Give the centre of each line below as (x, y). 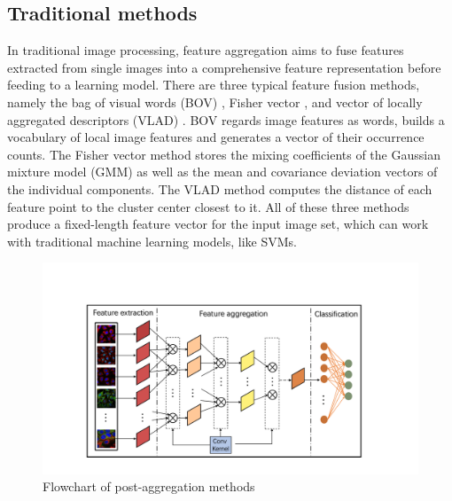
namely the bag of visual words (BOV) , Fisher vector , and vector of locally (215, 102)
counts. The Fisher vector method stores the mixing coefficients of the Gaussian (224, 154)
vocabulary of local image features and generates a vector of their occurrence (216, 137)
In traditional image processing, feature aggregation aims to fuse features (206, 50)
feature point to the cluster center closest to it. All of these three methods (208, 206)
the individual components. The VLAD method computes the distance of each (220, 188)
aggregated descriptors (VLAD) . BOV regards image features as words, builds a (226, 119)
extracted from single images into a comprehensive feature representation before (224, 67)
